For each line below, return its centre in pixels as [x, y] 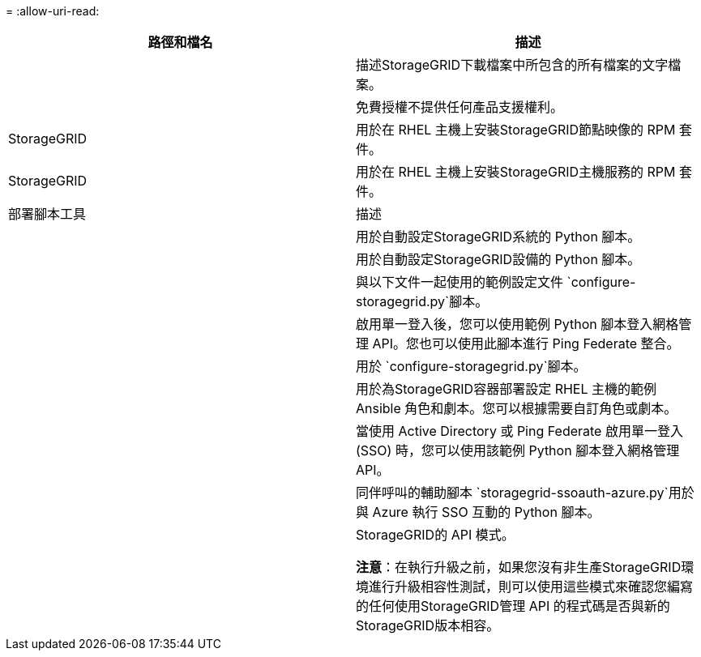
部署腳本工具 [47, 214]
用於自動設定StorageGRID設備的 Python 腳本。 [498, 259]
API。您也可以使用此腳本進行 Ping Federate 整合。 [526, 343]
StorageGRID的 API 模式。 [435, 535]
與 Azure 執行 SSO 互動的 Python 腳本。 [478, 512]
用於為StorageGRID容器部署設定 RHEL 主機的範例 [507, 389]
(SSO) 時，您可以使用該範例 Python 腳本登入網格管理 [518, 450]
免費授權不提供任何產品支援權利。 [460, 107]
